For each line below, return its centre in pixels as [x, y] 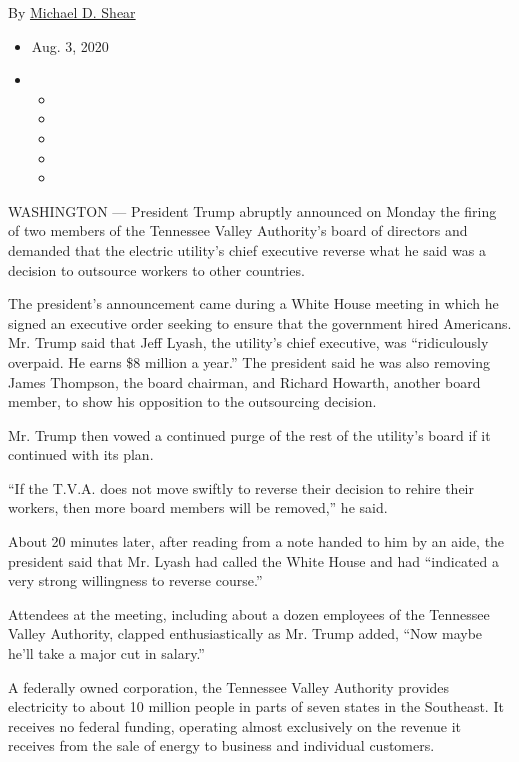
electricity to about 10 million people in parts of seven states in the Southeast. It [256, 706]
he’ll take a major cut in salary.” [106, 653]
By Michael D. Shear [72, 12]
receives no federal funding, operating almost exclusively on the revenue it [235, 725]
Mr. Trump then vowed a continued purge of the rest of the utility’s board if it [249, 434]
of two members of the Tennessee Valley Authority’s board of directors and [238, 230]
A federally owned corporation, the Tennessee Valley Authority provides [229, 686]
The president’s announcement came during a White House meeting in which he [253, 303]
